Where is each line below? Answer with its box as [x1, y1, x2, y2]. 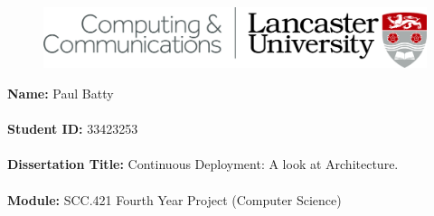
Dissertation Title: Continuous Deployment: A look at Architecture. [7, 155, 399, 174]
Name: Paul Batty [7, 84, 114, 103]
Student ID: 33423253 [7, 119, 138, 138]
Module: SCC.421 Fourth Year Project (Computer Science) [7, 190, 342, 209]
